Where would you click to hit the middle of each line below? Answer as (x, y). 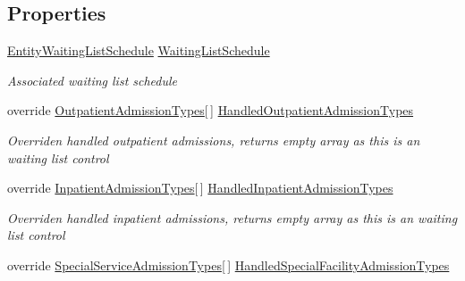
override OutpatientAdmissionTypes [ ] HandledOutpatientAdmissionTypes (211, 110)
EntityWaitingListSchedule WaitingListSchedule (139, 50)
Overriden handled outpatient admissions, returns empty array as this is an (214, 140)
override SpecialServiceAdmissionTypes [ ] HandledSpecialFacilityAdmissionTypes (228, 264)
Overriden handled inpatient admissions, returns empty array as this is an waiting (232, 217)
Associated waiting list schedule (93, 80)
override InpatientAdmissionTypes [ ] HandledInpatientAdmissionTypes (200, 188)
